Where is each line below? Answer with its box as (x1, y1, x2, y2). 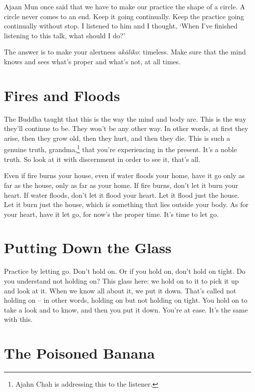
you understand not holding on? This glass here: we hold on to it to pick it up (4, 276, 239, 286)
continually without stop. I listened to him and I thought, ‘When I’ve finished (4, 21, 238, 31)
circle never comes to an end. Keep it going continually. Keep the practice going (4, 11, 244, 21)
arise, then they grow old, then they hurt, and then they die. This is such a (4, 132, 230, 143)
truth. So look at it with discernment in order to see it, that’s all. (4, 154, 201, 164)
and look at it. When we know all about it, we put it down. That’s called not (4, 285, 236, 295)
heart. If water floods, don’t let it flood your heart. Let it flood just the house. (4, 189, 239, 200)
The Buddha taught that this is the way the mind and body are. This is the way (4, 113, 247, 124)
